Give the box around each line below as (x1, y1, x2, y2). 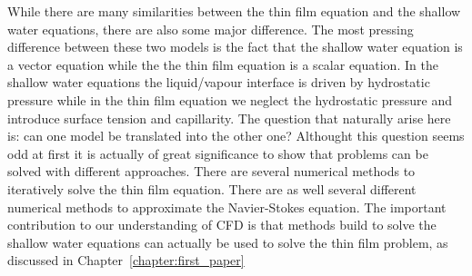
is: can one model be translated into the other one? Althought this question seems (7, 126, 465, 145)
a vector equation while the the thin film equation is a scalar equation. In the (7, 54, 438, 74)
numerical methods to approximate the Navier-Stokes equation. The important (7, 197, 447, 216)
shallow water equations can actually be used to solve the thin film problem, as (7, 232, 448, 251)
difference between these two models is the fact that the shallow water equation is (7, 37, 463, 56)
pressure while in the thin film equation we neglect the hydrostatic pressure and (7, 90, 453, 109)
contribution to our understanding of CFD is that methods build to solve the (7, 215, 437, 234)
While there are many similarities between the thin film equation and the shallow (7, 2, 461, 20)
